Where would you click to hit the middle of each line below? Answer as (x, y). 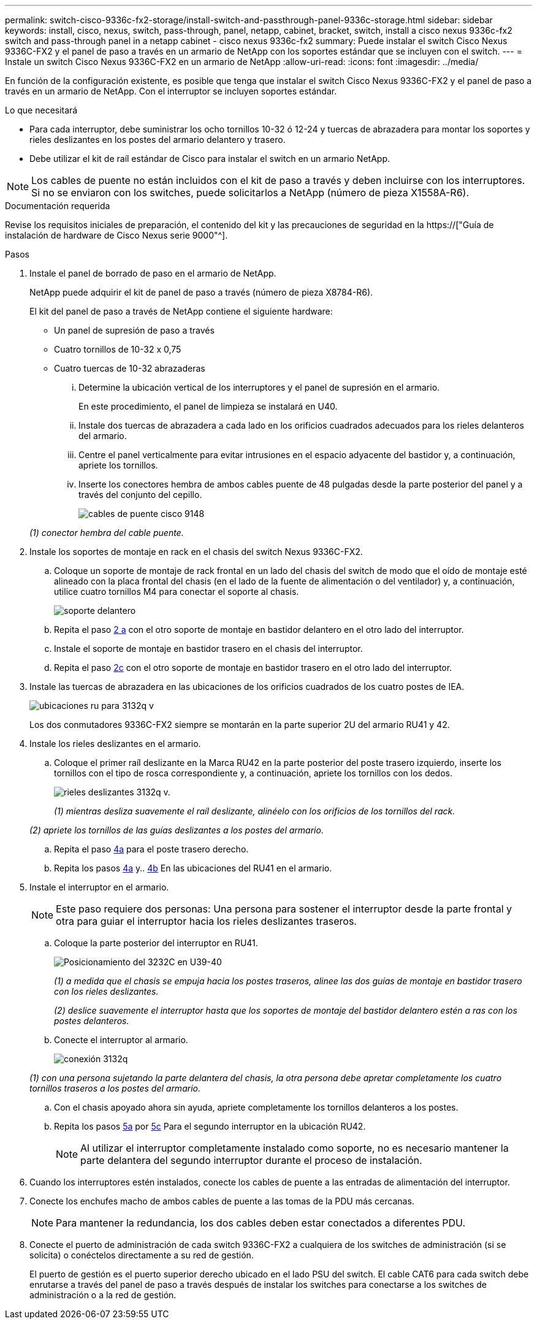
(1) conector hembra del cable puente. (107, 533)
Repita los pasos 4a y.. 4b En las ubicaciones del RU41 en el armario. (193, 868)
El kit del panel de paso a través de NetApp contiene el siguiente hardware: (181, 311)
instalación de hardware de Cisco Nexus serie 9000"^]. (116, 235)
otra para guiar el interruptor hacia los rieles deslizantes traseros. (206, 921)
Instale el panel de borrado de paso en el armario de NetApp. (153, 273)
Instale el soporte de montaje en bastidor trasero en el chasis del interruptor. (208, 649)
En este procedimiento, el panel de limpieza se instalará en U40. (208, 406)
